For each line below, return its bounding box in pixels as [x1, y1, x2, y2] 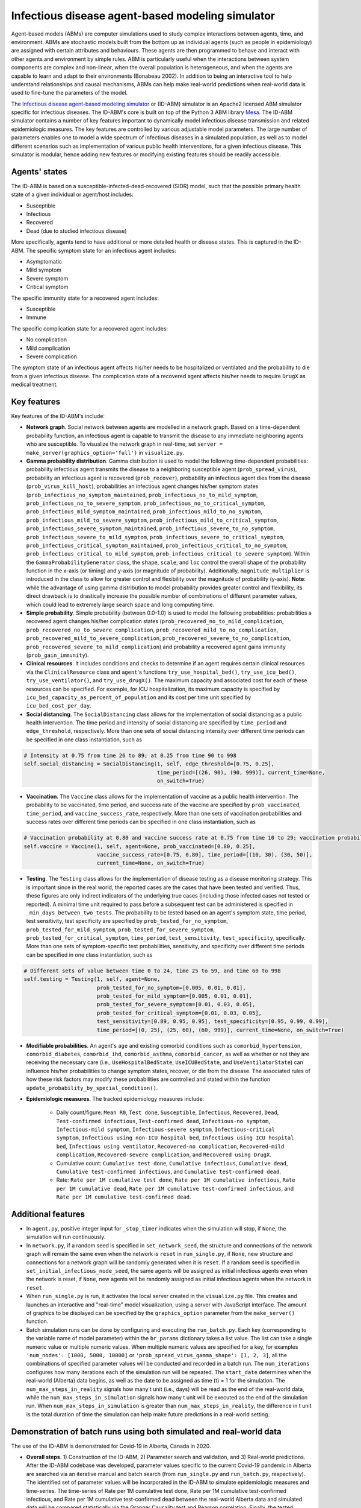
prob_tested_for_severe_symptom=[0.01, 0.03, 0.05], [96, 1001, 256, 1008]
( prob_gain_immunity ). [26, 651, 89, 659]
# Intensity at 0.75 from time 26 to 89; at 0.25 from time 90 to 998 [23, 752, 237, 759]
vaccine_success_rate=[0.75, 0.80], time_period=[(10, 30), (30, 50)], [96, 851, 313, 858]
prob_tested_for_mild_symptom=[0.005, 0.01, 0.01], [96, 993, 253, 1000]
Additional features [11, 1209, 85, 1219]
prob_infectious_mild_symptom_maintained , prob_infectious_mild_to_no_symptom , [26, 508, 263, 515]
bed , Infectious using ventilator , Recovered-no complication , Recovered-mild [56, 1142, 285, 1150]
